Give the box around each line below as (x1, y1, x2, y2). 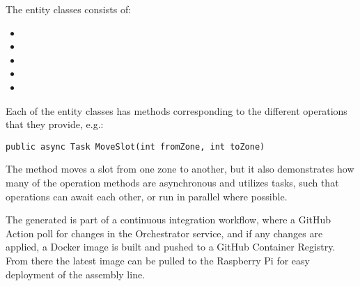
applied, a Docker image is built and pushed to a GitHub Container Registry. (6, 239, 336, 254)
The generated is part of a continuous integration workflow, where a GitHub (6, 212, 331, 227)
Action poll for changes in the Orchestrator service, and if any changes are (6, 225, 323, 240)
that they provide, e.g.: (6, 117, 104, 132)
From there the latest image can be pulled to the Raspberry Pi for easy (6, 253, 310, 267)
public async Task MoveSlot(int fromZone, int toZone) (6, 141, 265, 152)
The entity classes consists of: (6, 2, 132, 16)
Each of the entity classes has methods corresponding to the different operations (6, 103, 347, 118)
